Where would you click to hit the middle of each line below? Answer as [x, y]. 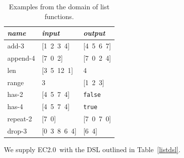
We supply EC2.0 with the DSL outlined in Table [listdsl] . [92, 149]
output [94, 33]
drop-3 [17, 131]
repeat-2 [20, 119]
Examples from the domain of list [59, 6]
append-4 [21, 57]
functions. [59, 16]
